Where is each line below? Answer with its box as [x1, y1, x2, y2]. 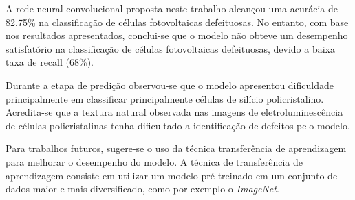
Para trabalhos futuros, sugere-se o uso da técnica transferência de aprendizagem [6, 141, 347, 155]
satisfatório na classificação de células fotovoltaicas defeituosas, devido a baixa [6, 41, 335, 55]
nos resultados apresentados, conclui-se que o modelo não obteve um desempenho [6, 28, 348, 42]
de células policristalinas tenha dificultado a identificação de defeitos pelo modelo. [6, 118, 350, 132]
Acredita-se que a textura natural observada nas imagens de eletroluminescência [6, 105, 343, 119]
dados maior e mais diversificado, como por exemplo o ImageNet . [6, 182, 279, 196]
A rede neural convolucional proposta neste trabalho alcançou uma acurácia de [6, 1, 338, 15]
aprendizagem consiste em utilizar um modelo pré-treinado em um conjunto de [6, 168, 338, 182]
